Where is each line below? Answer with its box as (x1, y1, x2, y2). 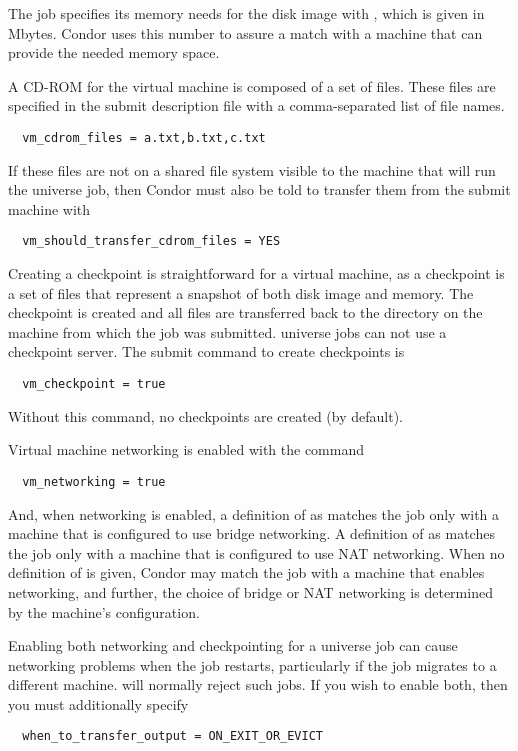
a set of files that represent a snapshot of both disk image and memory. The (8, 282, 474, 303)
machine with (8, 198, 91, 219)
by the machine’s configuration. (8, 601, 200, 622)
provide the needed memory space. (8, 42, 220, 63)
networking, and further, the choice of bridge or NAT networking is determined (8, 581, 493, 602)
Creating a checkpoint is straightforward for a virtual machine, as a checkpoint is (8, 263, 505, 284)
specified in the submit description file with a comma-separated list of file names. (8, 95, 505, 116)
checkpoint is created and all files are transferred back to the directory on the (8, 302, 483, 323)
